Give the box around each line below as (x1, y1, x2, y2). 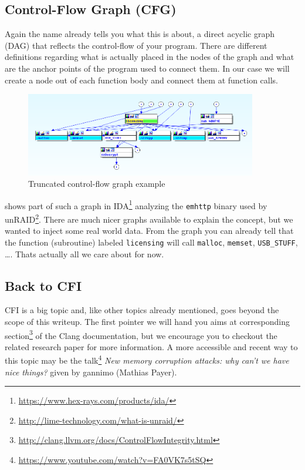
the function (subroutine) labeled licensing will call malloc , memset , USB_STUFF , (5, 236, 298, 248)
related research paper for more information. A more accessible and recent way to (5, 340, 298, 352)
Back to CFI (5, 276, 82, 294)
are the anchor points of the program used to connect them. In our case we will (5, 62, 290, 74)
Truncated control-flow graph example (28, 177, 165, 190)
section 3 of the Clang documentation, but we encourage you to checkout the (5, 327, 277, 341)
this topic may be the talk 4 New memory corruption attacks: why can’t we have (5, 352, 289, 367)
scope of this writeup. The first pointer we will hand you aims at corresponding (5, 315, 290, 327)
